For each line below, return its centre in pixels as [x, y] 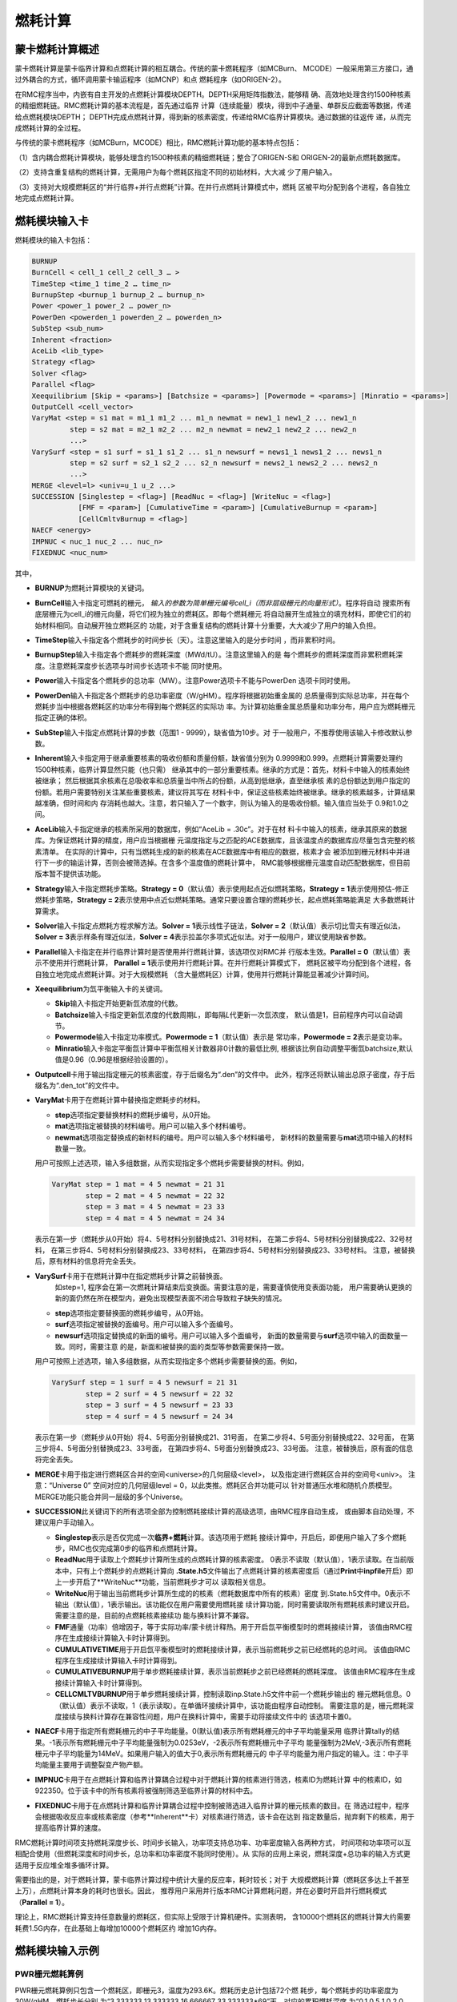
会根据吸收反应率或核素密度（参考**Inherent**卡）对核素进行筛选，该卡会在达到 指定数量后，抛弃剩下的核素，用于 [225, 1817]
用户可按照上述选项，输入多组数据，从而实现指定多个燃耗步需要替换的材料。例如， [171, 1163]
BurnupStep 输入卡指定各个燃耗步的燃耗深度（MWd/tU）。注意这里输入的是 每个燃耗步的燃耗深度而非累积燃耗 [215, 655]
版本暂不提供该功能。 [70, 874]
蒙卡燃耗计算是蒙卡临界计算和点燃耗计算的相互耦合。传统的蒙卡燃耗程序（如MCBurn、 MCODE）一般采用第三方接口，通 [214, 69]
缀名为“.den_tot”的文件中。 [79, 1086]
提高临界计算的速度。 [70, 1828]
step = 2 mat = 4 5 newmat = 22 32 [155, 1196]
